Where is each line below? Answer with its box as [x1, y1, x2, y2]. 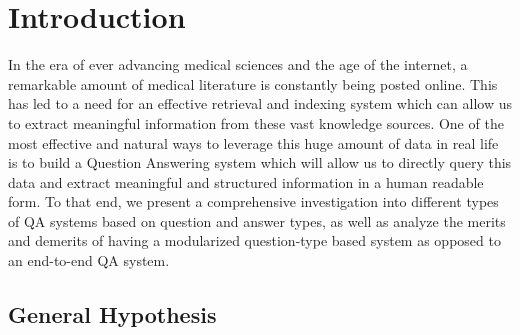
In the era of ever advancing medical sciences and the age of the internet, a [8, 54, 468, 75]
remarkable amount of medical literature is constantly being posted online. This [8, 73, 498, 94]
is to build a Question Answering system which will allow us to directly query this [8, 152, 512, 173]
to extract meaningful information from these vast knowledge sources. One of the [8, 112, 504, 133]
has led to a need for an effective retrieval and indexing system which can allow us [8, 93, 512, 114]
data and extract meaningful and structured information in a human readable [8, 171, 484, 192]
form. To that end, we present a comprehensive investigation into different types [8, 191, 499, 212]
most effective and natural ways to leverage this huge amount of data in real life [8, 132, 499, 153]
